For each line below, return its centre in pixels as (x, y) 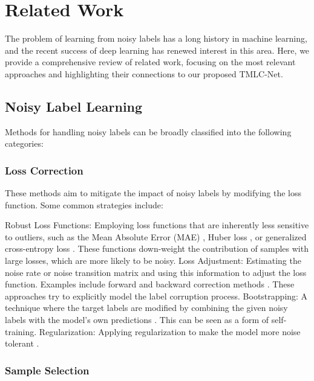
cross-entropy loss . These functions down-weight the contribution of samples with (157, 248)
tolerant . (22, 343)
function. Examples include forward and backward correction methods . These (150, 284)
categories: (24, 143)
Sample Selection (47, 370)
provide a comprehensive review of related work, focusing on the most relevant (150, 62)
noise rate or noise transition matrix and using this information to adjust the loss (156, 272)
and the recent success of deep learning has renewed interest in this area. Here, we (157, 50)
